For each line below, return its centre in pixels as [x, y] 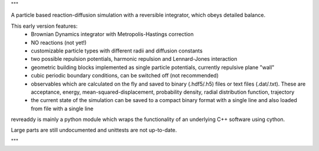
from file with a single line [62, 109]
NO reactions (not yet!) [59, 42]
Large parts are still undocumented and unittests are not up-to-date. [94, 130]
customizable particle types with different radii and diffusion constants [117, 51]
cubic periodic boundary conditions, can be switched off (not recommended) [125, 75]
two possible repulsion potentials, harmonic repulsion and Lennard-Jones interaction [134, 59]
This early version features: [44, 26]
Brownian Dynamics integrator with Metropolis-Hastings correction [113, 34]
